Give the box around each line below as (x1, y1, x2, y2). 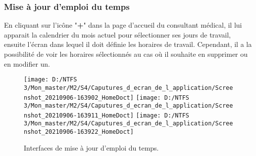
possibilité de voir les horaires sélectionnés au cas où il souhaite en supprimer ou (4, 49, 248, 59)
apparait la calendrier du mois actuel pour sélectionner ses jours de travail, (4, 29, 231, 39)
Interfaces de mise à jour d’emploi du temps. (24, 142, 159, 153)
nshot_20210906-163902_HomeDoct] (24, 94, 134, 101)
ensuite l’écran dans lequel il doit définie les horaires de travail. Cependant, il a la (4, 39, 252, 49)
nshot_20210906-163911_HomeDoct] (24, 112, 134, 119)
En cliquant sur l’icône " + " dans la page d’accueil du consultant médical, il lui (4, 20, 242, 30)
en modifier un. (4, 58, 51, 69)
